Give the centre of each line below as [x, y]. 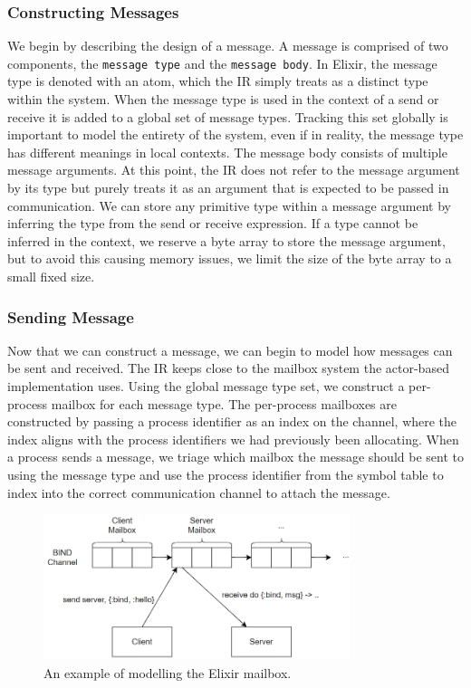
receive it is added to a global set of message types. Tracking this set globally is [228, 116]
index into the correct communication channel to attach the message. [199, 492]
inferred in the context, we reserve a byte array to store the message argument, [226, 240]
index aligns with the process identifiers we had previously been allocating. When [233, 439]
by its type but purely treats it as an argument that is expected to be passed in [228, 188]
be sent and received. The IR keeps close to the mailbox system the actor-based [228, 368]
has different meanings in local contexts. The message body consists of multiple [227, 152]
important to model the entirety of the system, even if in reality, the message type [235, 134]
